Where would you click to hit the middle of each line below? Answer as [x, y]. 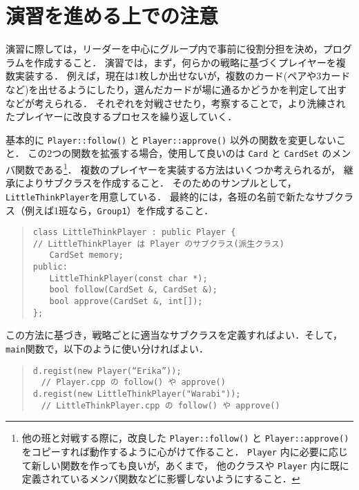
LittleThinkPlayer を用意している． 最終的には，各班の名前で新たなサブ [170, 196]
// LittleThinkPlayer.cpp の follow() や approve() [161, 405]
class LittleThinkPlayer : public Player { [134, 233]
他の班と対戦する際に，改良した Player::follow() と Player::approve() [185, 438]
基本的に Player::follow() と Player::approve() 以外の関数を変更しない [171, 139]
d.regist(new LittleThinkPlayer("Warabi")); [137, 394]
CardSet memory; [86, 255]
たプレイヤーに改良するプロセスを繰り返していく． [122, 116]
